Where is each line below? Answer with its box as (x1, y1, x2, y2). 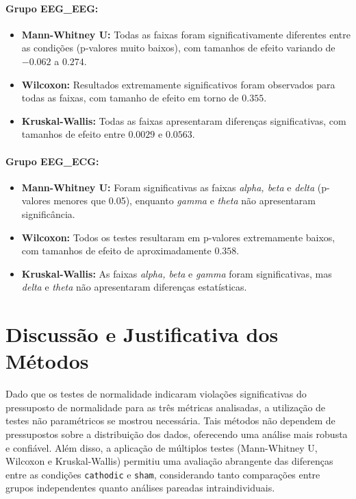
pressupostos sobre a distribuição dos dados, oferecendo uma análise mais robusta (5, 427, 348, 441)
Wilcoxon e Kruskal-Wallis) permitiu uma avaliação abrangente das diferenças (5, 454, 333, 468)
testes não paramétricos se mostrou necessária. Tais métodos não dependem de (5, 413, 335, 428)
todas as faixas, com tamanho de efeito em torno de (21, 90, 239, 105)
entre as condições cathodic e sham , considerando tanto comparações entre (5, 467, 320, 481)
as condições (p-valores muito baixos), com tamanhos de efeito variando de (21, 40, 335, 55)
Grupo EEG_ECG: (5, 154, 99, 168)
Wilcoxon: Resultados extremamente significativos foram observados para (21, 77, 335, 91)
